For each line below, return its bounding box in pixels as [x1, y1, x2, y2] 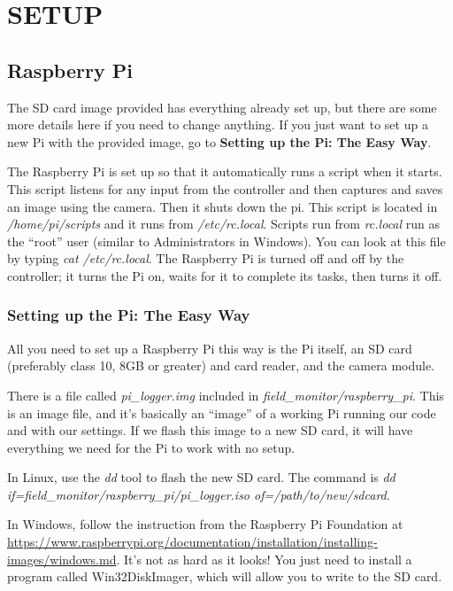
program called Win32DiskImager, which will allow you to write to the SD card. [7, 567, 442, 586]
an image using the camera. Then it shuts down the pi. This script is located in [7, 197, 438, 215]
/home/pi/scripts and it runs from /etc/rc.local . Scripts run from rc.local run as [7, 214, 440, 233]
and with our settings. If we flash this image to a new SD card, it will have [7, 421, 413, 439]
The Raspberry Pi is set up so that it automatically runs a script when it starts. [7, 162, 442, 181]
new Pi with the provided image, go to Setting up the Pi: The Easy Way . [7, 132, 432, 151]
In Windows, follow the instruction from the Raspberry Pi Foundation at [7, 515, 403, 533]
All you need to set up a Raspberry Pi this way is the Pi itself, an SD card [7, 338, 412, 357]
